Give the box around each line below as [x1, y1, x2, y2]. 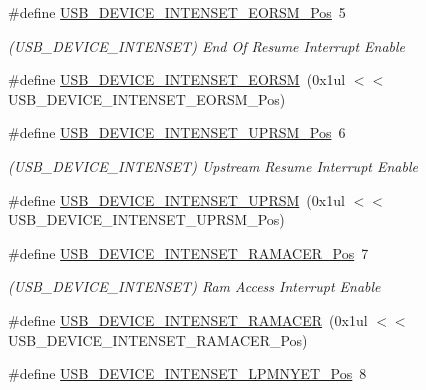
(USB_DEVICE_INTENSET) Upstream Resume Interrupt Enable [8, 155, 418, 176]
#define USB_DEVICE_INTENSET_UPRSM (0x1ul [8, 189, 345, 210]
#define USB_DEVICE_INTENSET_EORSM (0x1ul [8, 69, 346, 90]
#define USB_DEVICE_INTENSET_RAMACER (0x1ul [8, 309, 368, 330]
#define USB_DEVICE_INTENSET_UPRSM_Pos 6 [8, 122, 346, 143]
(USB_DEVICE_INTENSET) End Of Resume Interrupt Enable [8, 35, 406, 56]
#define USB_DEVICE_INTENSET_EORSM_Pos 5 [8, 2, 346, 22]
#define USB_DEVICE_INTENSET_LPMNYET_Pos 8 [8, 363, 367, 384]
